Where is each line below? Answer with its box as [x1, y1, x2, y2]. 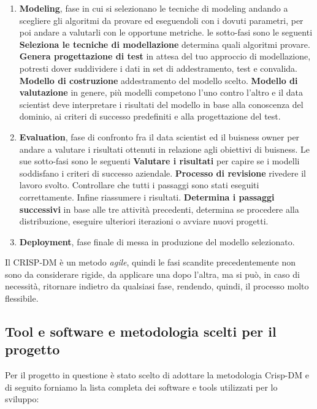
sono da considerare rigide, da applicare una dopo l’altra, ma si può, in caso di [5, 267, 300, 280]
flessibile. [5, 292, 39, 305]
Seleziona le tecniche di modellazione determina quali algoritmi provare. [19, 37, 310, 50]
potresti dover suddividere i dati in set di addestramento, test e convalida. [19, 61, 298, 74]
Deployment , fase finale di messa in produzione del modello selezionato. [19, 235, 295, 248]
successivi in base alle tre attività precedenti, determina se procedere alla [19, 202, 299, 215]
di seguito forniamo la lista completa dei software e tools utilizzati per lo [5, 380, 278, 393]
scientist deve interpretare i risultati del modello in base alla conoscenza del [19, 97, 304, 110]
